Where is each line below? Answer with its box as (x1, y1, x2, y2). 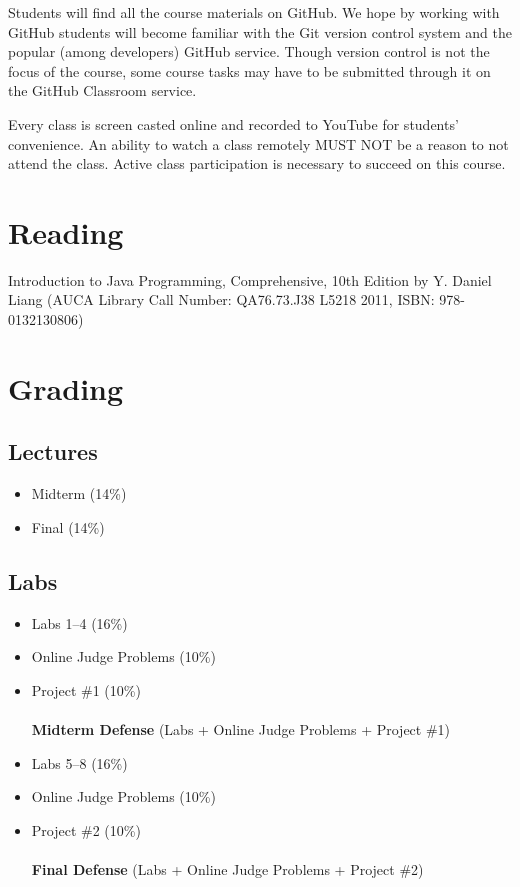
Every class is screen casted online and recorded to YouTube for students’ (8, 113, 459, 134)
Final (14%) (31, 516, 105, 537)
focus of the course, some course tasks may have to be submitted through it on (8, 60, 491, 81)
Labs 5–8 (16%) (31, 752, 128, 773)
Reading (8, 211, 124, 252)
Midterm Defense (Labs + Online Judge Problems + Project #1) (31, 719, 451, 739)
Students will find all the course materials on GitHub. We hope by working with (8, 2, 500, 22)
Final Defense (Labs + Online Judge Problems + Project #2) (31, 858, 424, 879)
